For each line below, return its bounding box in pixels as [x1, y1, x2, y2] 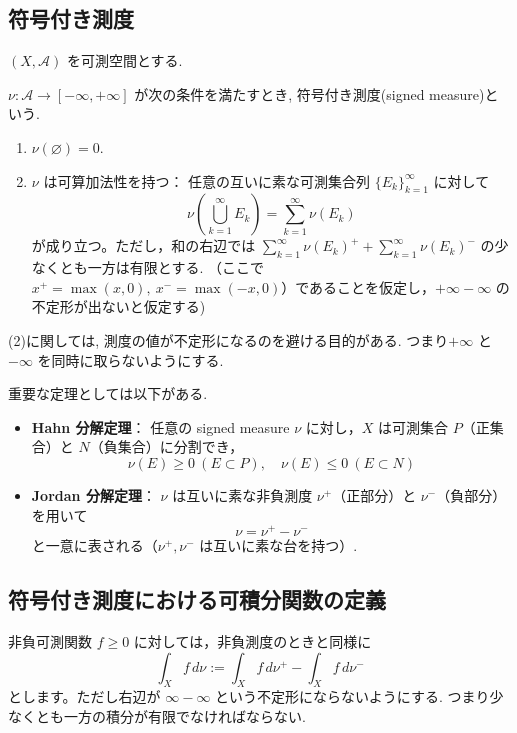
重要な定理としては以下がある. [8, 383, 208, 404]
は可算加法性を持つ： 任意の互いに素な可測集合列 [43, 170, 371, 191]
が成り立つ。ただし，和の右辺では [31, 235, 256, 256]
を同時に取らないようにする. [37, 349, 224, 370]
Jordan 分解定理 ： [31, 484, 156, 505]
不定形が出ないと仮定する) [31, 296, 206, 317]
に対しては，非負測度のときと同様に [133, 630, 372, 651]
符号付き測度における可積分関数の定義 [8, 584, 386, 615]
